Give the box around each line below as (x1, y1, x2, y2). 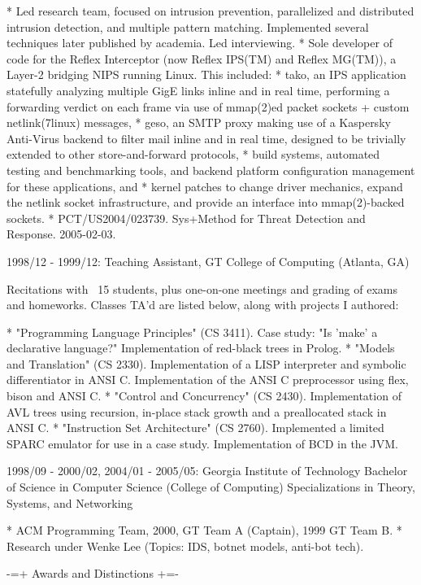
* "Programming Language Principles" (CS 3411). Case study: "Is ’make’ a (7, 323, 378, 340)
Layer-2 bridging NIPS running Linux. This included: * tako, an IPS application (7, 66, 406, 83)
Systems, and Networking (7, 494, 133, 511)
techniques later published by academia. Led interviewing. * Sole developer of (7, 34, 393, 51)
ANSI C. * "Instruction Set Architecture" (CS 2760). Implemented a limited (7, 419, 384, 436)
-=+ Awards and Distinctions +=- (7, 565, 180, 582)
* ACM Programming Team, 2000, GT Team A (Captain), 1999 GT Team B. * (7, 522, 402, 539)
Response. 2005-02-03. (7, 225, 116, 242)
